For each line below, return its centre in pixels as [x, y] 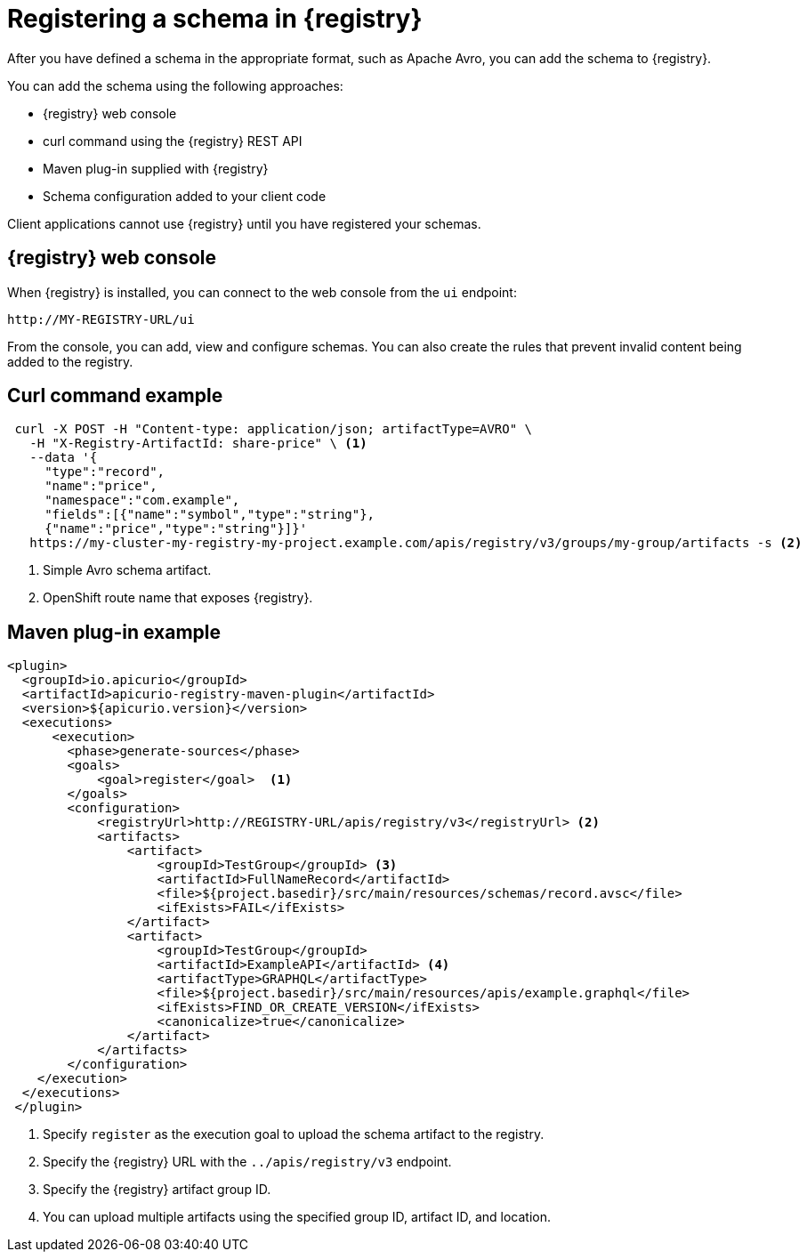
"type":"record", [105, 472]
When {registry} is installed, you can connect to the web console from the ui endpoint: [262, 292]
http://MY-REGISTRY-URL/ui [101, 319]
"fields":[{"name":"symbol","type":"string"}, [210, 515]
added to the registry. [70, 361]
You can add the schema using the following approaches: [175, 85]
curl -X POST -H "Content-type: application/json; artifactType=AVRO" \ [274, 429]
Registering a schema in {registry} [215, 19]
